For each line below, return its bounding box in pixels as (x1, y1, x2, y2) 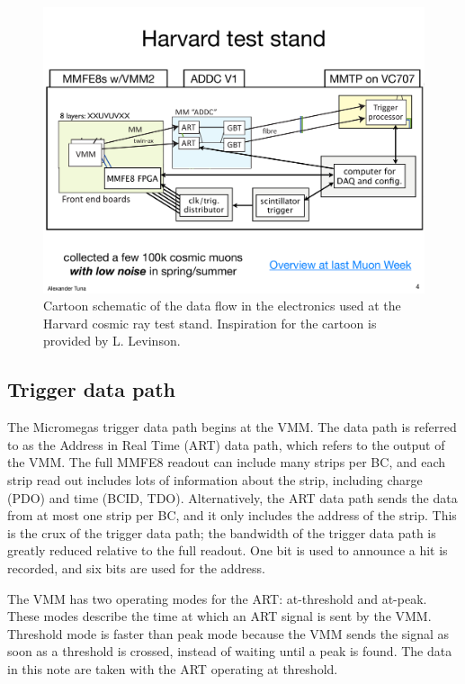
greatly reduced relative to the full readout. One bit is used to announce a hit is (7, 541, 448, 560)
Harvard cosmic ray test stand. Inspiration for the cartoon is (43, 313, 377, 332)
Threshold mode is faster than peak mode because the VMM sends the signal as (7, 624, 450, 643)
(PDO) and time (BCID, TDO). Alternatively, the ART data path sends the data (7, 488, 458, 507)
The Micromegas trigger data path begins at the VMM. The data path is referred (7, 418, 457, 436)
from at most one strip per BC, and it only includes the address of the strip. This (7, 506, 457, 525)
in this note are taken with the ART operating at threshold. (7, 659, 338, 678)
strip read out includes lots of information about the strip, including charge (7, 470, 423, 489)
